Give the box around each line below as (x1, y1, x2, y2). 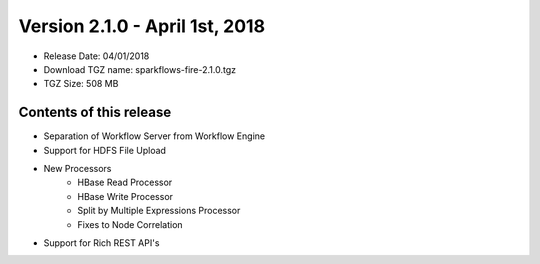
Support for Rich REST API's (43, 236, 160, 249)
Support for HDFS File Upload (43, 144, 167, 156)
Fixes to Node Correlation (77, 218, 184, 230)
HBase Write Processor (77, 190, 174, 202)
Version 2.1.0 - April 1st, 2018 (18, 15, 265, 37)
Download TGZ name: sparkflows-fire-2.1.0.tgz (43, 63, 237, 75)
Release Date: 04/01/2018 (43, 50, 150, 62)
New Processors (43, 163, 112, 175)
